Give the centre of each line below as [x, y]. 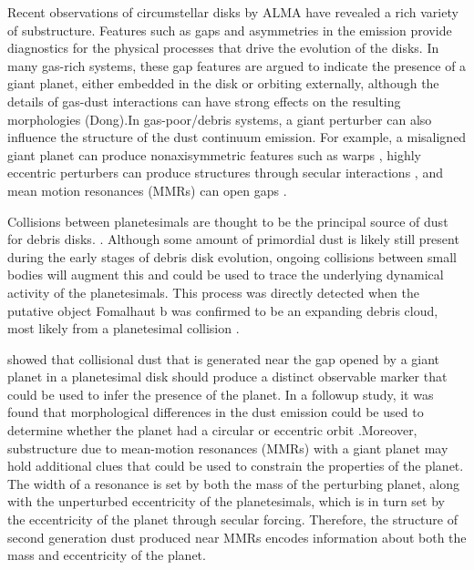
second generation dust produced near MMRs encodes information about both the [237, 537]
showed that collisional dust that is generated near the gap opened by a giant [224, 358]
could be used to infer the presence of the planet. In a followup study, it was [221, 394]
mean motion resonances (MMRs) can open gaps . [147, 190]
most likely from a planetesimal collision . [124, 328]
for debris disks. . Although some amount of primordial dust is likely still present [233, 239]
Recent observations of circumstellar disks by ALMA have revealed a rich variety [233, 12]
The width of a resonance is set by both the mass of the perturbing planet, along [233, 483]
